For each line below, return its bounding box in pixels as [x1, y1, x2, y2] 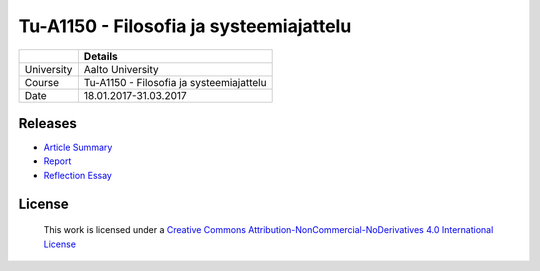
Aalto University [83, 62, 159, 76]
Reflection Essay [43, 169, 112, 181]
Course [24, 75, 60, 89]
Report [43, 155, 72, 167]
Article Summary [43, 141, 113, 154]
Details [83, 49, 119, 63]
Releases [18, 115, 77, 132]
